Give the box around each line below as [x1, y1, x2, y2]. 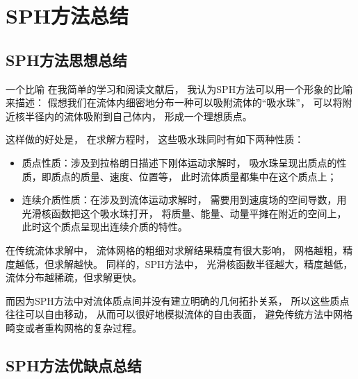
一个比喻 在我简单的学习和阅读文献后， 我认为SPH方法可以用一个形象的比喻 [6, 81, 353, 96]
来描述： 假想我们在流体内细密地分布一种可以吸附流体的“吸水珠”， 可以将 [6, 95, 343, 110]
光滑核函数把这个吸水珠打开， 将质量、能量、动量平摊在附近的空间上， [22, 205, 347, 220]
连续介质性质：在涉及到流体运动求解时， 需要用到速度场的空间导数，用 [22, 192, 347, 207]
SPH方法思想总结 [6, 49, 127, 70]
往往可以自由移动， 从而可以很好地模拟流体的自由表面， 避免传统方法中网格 [6, 307, 353, 321]
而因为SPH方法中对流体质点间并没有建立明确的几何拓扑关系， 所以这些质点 [6, 293, 350, 308]
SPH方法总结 [6, 1, 129, 30]
